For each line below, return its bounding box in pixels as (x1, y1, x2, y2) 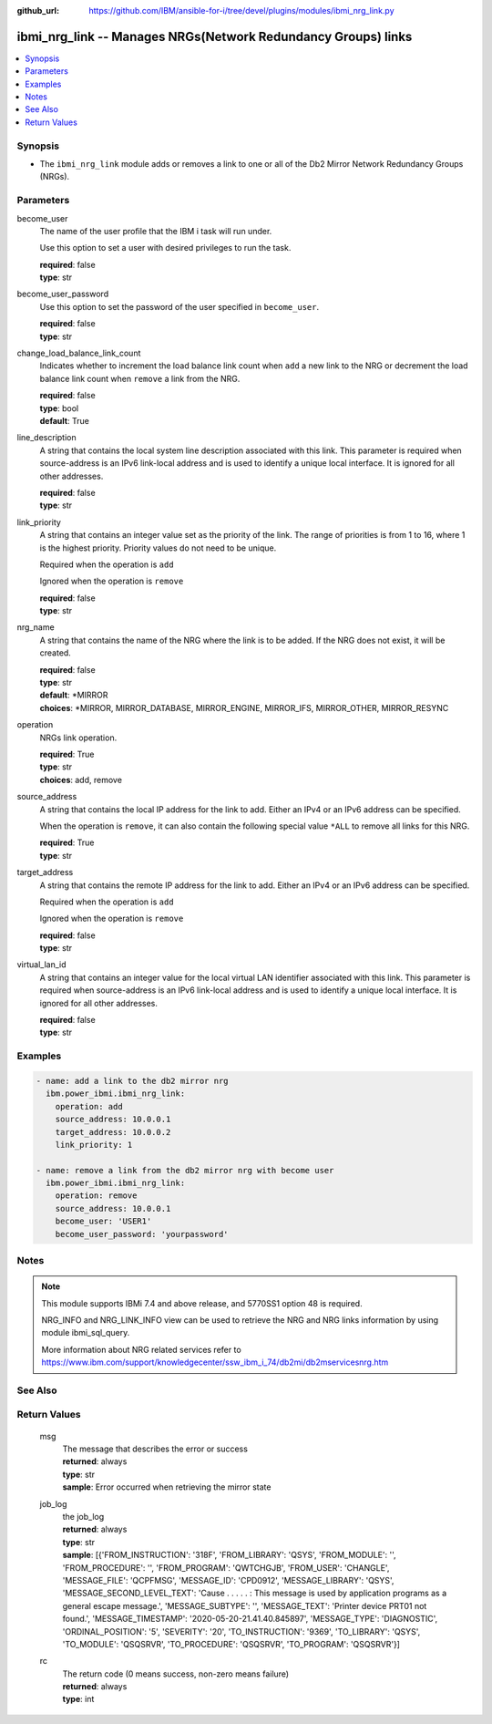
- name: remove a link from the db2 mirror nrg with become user (36, 1165, 334, 1175)
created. (39, 647, 72, 658)
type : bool (39, 402, 79, 414)
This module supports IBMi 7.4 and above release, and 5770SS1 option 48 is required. (41, 1297, 364, 1308)
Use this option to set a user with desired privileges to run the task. (39, 243, 292, 253)
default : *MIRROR (39, 689, 108, 701)
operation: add (55, 1101, 123, 1111)
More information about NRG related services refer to (41, 1344, 241, 1355)
